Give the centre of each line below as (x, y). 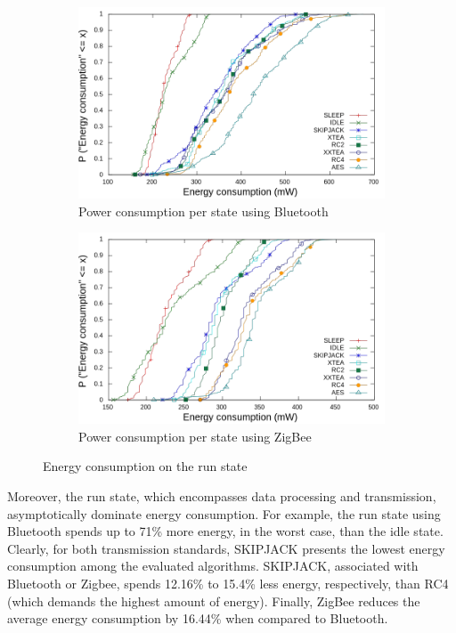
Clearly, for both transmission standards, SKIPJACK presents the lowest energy (226, 548)
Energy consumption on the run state (145, 466)
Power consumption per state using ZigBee (195, 436)
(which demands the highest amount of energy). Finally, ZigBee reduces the (214, 601)
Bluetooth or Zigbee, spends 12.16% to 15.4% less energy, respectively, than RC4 (228, 583)
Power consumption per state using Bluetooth (204, 211)
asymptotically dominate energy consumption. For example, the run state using (224, 513)
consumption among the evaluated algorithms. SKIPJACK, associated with (213, 566)
